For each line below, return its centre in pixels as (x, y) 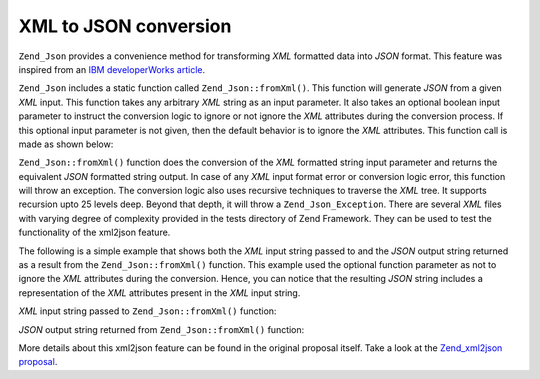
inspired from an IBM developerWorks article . (112, 69)
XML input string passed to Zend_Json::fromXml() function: (147, 311)
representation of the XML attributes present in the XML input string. (159, 292)
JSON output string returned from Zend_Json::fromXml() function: (161, 329)
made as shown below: (66, 144)
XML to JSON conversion (125, 26)
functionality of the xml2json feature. (94, 232)
